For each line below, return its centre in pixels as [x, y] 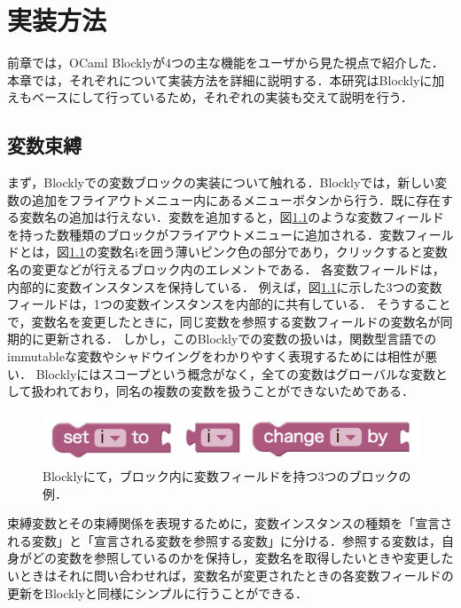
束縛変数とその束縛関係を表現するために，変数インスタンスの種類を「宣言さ [230, 523]
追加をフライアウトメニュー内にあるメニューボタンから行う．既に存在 [236, 199]
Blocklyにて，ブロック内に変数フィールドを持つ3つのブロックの [227, 475]
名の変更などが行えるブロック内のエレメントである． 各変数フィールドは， [226, 269]
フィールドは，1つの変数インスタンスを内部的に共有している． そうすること [229, 304]
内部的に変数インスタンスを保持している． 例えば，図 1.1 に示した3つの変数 [225, 286]
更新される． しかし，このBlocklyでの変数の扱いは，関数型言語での [240, 339]
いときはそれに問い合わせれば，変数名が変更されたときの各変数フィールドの [230, 575]
